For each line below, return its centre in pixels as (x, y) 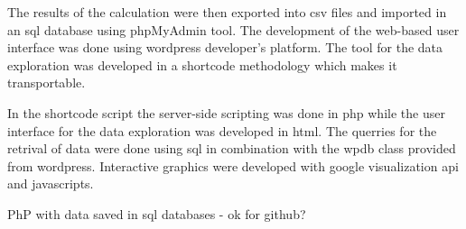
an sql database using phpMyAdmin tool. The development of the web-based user (233, 29)
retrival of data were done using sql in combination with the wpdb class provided (232, 148)
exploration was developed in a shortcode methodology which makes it (202, 64)
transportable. (47, 82)
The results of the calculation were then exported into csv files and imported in (227, 12)
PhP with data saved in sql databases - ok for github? (157, 213)
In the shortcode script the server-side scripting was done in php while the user (226, 112)
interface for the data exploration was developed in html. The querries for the (222, 130)
